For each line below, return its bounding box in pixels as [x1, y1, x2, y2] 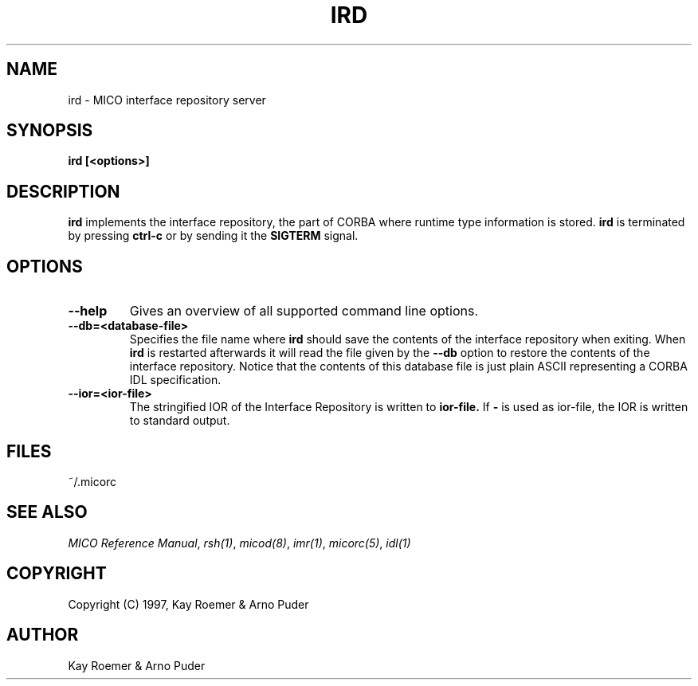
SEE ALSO [6, 502, 88, 523]
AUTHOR [6, 625, 79, 645]
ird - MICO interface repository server [68, 92, 266, 107]
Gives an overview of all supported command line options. [129, 303, 478, 319]
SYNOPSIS [6, 120, 93, 141]
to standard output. [129, 414, 230, 428]
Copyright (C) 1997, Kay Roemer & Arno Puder [68, 597, 309, 611]
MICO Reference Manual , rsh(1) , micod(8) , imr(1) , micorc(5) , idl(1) [68, 535, 411, 550]
